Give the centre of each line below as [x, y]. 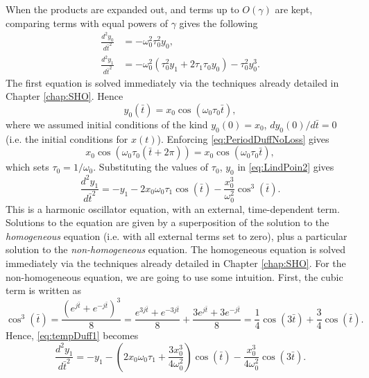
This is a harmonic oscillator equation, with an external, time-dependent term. [173, 208]
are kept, [294, 9]
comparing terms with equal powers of [87, 23]
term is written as [44, 290]
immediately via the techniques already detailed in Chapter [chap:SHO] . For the [176, 263]
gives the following [218, 23]
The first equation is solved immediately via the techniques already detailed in [172, 82]
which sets [27, 167]
